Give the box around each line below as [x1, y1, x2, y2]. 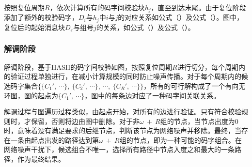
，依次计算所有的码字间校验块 [49, 2, 145, 12]
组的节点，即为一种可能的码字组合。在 [119, 135, 242, 145]
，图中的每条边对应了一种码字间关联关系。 [84, 90, 220, 100]
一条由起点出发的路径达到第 [10, 135, 99, 145]
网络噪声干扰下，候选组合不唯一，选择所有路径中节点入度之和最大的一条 [4, 144, 235, 154]
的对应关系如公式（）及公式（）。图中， [118, 12, 244, 22]
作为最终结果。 [17, 154, 65, 164]
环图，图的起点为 [4, 90, 58, 100]
